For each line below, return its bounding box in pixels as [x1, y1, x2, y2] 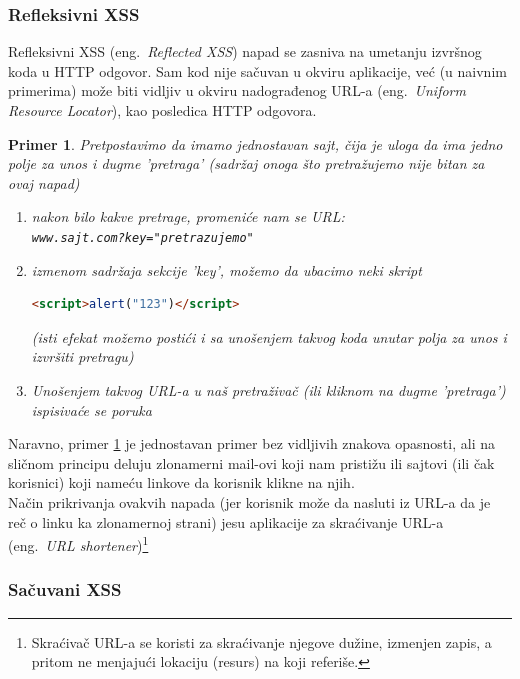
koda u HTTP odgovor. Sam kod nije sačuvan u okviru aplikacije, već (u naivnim [8, 60, 507, 81]
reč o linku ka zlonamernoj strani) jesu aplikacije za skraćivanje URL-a [8, 511, 444, 532]
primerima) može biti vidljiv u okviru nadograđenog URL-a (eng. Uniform [8, 80, 466, 101]
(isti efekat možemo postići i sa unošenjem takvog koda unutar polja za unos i [31, 326, 507, 347]
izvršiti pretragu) [31, 346, 134, 367]
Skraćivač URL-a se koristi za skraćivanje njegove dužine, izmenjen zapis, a [31, 631, 492, 652]
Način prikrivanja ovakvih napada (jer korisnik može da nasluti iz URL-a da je [8, 491, 491, 512]
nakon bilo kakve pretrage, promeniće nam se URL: [31, 206, 345, 227]
